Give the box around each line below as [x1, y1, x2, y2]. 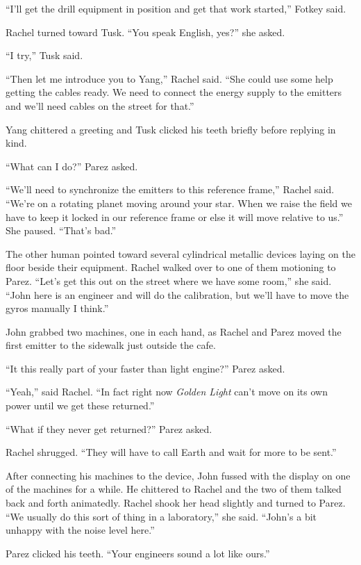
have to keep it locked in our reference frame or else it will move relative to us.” [6, 209, 344, 224]
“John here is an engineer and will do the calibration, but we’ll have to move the [6, 287, 349, 302]
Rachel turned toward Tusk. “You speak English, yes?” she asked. [6, 24, 285, 39]
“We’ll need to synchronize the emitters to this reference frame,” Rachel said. [6, 182, 335, 197]
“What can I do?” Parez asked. [6, 158, 138, 173]
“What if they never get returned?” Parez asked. [6, 421, 212, 436]
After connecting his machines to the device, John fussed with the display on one [6, 468, 351, 482]
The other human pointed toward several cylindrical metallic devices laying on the [6, 246, 355, 261]
